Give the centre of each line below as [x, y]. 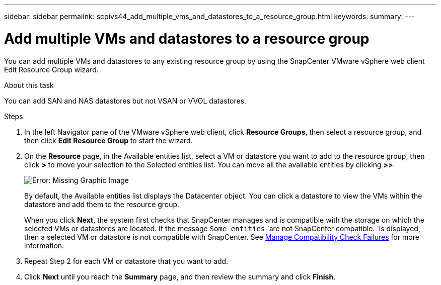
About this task [29, 85]
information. [44, 245]
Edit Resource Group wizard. [51, 69]
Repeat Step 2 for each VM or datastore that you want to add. [126, 261]
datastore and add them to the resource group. [102, 204]
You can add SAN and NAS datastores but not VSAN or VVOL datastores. [125, 101]
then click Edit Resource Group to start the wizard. [108, 140]
